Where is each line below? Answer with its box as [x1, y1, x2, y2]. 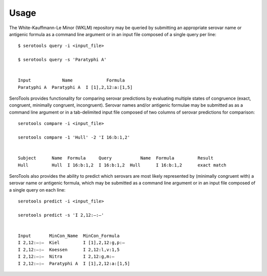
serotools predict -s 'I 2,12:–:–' [18, 212, 104, 218]
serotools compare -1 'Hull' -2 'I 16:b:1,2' [18, 135, 131, 140]
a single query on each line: [9, 187, 66, 193]
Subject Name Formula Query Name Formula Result [18, 156, 214, 161]
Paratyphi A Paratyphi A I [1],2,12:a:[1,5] [18, 84, 133, 90]
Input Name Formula [18, 78, 125, 83]
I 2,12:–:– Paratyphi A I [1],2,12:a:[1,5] [18, 261, 131, 266]
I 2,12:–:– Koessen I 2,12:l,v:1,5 [18, 247, 120, 252]
